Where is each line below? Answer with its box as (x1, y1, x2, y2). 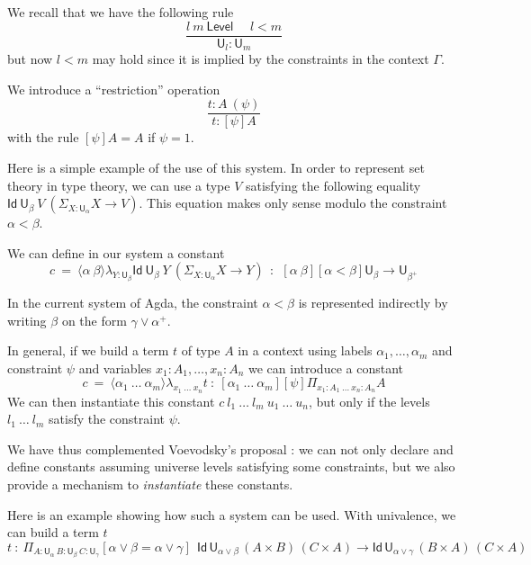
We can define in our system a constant (7, 243, 225, 262)
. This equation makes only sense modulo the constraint (139, 193, 447, 212)
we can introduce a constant (247, 358, 403, 377)
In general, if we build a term (7, 341, 169, 360)
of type (181, 341, 220, 360)
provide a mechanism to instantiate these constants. (7, 475, 293, 494)
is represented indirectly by (298, 293, 448, 312)
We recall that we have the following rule (7, 3, 234, 21)
